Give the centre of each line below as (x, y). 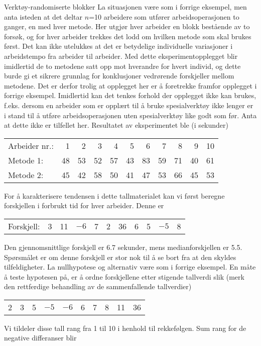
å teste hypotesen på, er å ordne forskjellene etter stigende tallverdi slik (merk (124, 276)
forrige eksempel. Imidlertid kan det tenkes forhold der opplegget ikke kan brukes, (130, 95)
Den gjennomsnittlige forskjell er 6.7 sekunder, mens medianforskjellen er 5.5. (123, 247)
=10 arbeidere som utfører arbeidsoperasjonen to (164, 16)
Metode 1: (26, 160)
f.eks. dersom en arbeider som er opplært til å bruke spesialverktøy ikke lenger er (129, 105)
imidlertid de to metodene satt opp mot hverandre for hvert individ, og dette (122, 66)
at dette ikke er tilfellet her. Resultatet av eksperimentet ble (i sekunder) (116, 125)
